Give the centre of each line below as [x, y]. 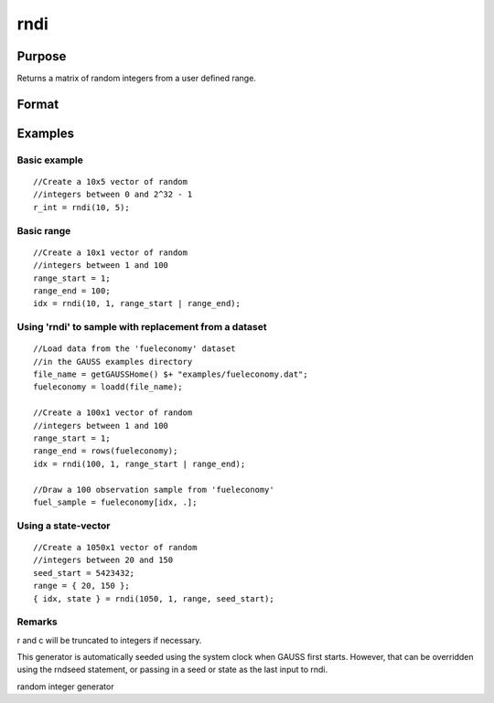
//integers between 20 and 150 [103, 560]
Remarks [38, 622]
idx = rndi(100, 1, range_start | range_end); [140, 463]
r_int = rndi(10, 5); [81, 207]
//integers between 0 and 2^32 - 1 [113, 195]
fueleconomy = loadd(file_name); [108, 387]
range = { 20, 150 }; [81, 586]
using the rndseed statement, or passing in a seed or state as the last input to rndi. [172, 670]
